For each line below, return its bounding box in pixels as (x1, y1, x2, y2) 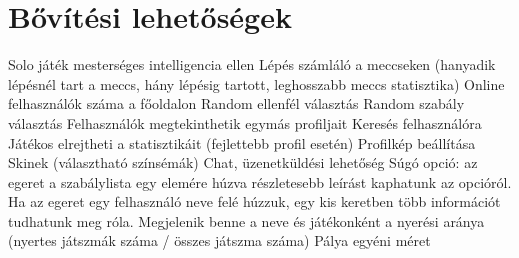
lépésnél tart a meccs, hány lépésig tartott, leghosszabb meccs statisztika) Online (8, 73, 505, 94)
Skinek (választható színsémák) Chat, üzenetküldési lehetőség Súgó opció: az (8, 152, 478, 173)
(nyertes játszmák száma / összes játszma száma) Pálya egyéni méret (8, 230, 431, 251)
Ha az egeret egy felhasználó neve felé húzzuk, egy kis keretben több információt (8, 191, 501, 212)
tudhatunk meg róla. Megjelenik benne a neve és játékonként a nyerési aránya (8, 210, 485, 231)
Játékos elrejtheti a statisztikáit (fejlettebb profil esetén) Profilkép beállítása (8, 132, 476, 153)
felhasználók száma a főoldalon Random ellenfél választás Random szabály (8, 93, 465, 114)
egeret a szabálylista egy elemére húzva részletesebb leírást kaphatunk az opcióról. (8, 171, 512, 192)
